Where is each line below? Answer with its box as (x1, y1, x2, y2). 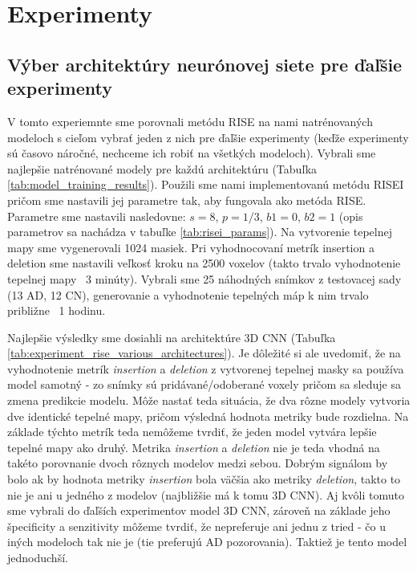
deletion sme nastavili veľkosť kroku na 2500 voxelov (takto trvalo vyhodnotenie (7, 255, 401, 271)
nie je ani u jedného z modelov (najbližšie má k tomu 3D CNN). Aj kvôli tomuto (7, 486, 404, 503)
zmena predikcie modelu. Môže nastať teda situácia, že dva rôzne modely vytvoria (7, 392, 411, 409)
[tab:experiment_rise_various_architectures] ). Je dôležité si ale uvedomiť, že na (7, 345, 401, 361)
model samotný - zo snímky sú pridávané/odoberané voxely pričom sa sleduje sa (7, 376, 401, 393)
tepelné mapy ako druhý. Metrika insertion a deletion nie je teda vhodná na (7, 438, 380, 455)
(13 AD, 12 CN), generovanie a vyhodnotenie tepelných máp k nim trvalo (7, 286, 369, 303)
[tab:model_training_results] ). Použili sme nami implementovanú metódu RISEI (7, 176, 404, 193)
